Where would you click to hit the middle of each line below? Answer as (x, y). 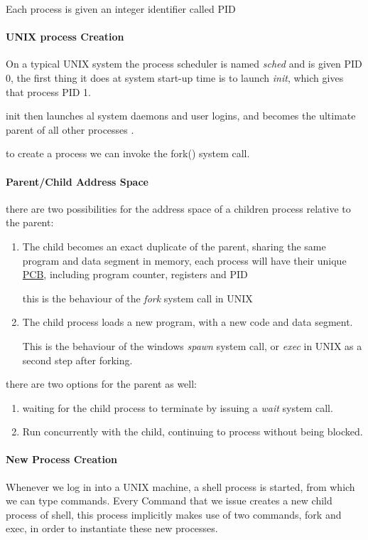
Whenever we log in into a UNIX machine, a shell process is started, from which (180, 486)
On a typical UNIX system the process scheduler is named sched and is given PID (184, 64)
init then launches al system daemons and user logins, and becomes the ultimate (181, 116)
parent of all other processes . (70, 129)
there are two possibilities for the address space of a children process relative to (178, 208)
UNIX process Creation (65, 37)
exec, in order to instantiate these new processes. (112, 528)
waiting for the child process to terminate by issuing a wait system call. (178, 407)
